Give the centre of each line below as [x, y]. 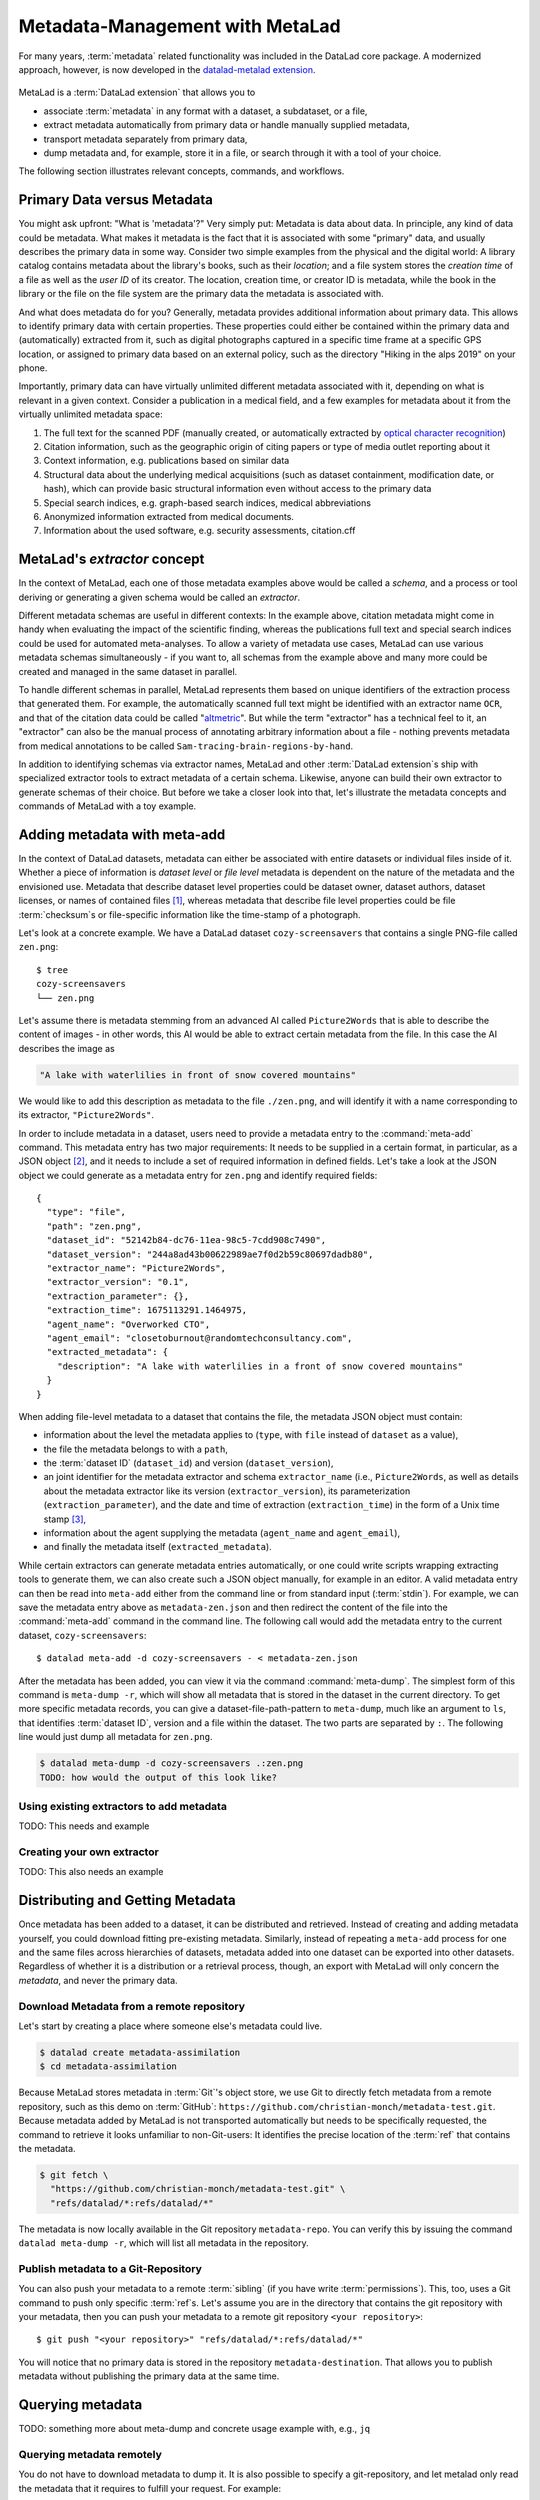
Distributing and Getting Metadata [127, 1900]
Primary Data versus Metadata [116, 200]
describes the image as [66, 1048]
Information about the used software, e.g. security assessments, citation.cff [199, 531]
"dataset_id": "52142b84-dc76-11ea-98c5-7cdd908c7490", [186, 1240]
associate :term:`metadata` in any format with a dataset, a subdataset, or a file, [205, 111]
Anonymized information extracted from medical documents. [169, 516]
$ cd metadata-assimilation [108, 2066]
